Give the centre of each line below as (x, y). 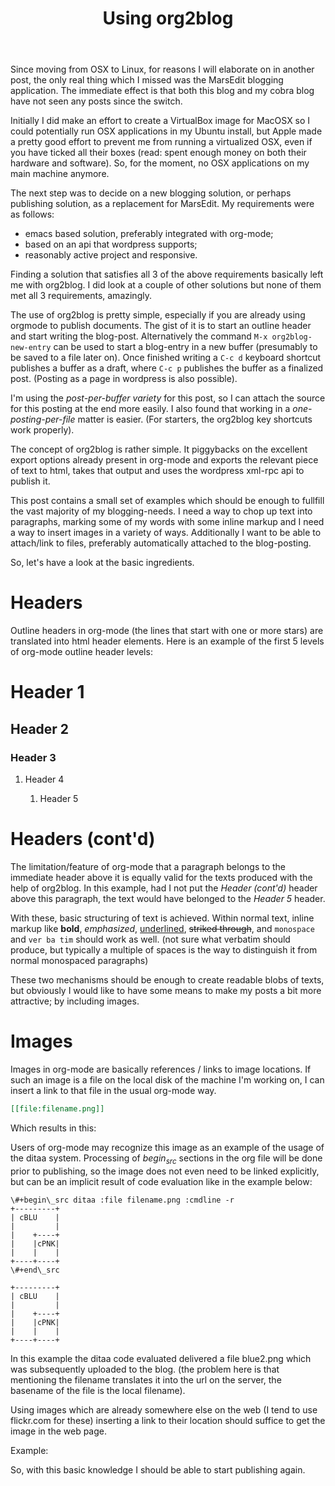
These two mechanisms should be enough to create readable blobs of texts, (167, 979)
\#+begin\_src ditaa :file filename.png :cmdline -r (122, 1200)
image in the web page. (58, 1431)
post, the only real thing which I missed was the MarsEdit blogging (147, 80)
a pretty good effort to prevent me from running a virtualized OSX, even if (161, 142)
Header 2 (40, 728)
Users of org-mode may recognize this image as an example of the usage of (167, 1147)
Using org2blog (168, 18)
